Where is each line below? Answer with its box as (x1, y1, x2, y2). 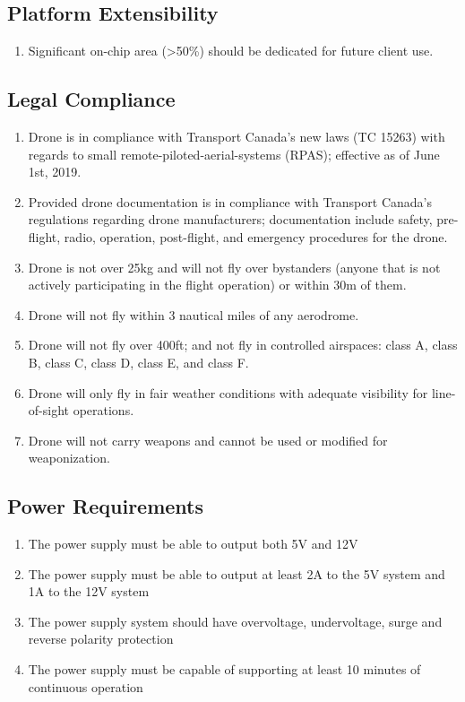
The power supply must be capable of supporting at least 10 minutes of (28, 660, 421, 679)
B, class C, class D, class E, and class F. (28, 352, 249, 371)
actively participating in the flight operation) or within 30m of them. (28, 275, 407, 294)
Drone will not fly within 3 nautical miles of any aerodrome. (28, 305, 359, 324)
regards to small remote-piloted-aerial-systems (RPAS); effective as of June (28, 144, 440, 163)
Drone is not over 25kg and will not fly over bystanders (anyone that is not (28, 257, 441, 276)
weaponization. (28, 448, 110, 467)
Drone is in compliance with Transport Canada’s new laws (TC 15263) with (28, 127, 445, 145)
